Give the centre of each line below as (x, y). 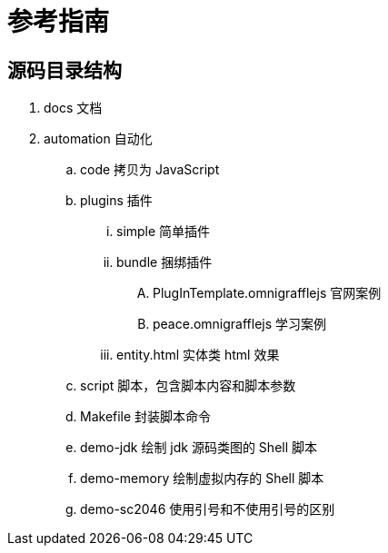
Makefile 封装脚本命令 (146, 417)
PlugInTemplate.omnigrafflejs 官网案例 (267, 293)
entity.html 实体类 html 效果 (198, 355)
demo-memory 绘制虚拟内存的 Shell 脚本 (202, 479)
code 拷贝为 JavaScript (150, 170)
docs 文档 (73, 108)
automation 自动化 (98, 139)
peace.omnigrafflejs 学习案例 (240, 324)
